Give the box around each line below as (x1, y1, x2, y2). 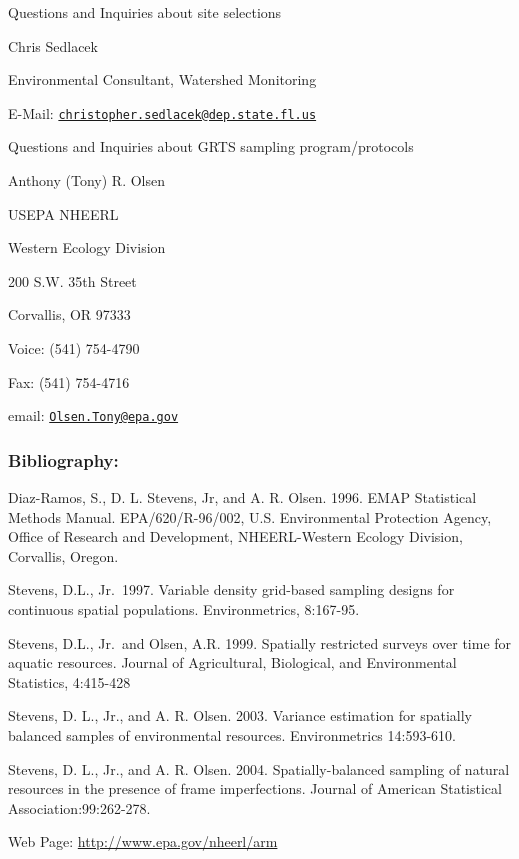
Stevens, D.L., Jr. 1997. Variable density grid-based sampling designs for (8, 579, 455, 600)
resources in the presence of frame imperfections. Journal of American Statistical (8, 778, 502, 799)
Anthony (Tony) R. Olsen (8, 170, 166, 191)
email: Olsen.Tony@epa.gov (8, 405, 179, 426)
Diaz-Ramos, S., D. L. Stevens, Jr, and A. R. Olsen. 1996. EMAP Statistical (8, 487, 477, 508)
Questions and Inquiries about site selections (8, 2, 282, 22)
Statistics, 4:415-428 (8, 671, 131, 692)
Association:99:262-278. (8, 797, 151, 818)
